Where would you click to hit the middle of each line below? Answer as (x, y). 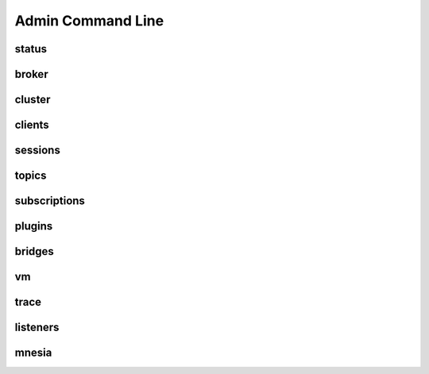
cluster (33, 100)
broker (31, 74)
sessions (38, 150)
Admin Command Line (89, 21)
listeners (37, 328)
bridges (35, 251)
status (31, 49)
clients (32, 125)
